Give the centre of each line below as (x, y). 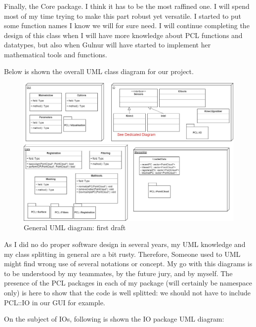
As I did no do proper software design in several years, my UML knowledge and (125, 244)
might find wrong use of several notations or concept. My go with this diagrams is (128, 264)
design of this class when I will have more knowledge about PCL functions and (123, 35)
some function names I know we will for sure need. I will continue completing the (127, 25)
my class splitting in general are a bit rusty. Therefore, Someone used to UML (122, 254)
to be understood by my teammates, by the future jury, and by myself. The (118, 273)
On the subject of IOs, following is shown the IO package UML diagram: (114, 319)
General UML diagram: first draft (75, 227)
